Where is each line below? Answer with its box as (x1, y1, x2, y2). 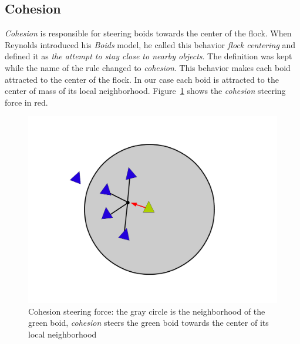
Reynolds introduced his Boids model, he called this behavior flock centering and (5, 38, 296, 50)
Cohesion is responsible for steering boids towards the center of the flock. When (5, 27, 292, 39)
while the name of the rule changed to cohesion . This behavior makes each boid (5, 61, 291, 73)
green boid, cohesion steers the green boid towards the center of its (28, 316, 269, 329)
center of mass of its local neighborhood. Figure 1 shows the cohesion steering (5, 85, 286, 97)
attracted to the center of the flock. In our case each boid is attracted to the (5, 73, 279, 85)
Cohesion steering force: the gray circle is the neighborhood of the (28, 305, 265, 317)
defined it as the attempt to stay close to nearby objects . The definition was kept (5, 50, 292, 62)
